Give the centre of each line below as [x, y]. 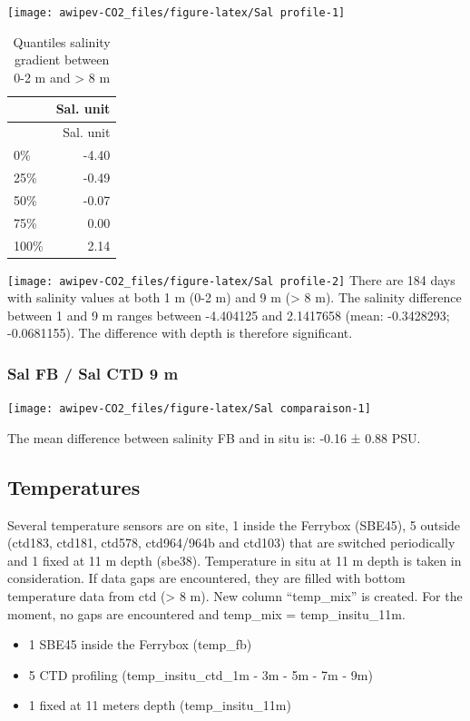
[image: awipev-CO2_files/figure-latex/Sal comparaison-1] [189, 409]
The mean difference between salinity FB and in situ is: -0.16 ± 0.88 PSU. [214, 437]
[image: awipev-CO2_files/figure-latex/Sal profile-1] [176, 13]
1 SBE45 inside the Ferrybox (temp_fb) [140, 644]
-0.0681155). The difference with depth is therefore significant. [180, 333]
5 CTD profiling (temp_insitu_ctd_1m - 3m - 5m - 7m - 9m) [201, 674]
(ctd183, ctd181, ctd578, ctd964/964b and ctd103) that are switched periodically [231, 543]
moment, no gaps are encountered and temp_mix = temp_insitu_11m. [206, 613]
